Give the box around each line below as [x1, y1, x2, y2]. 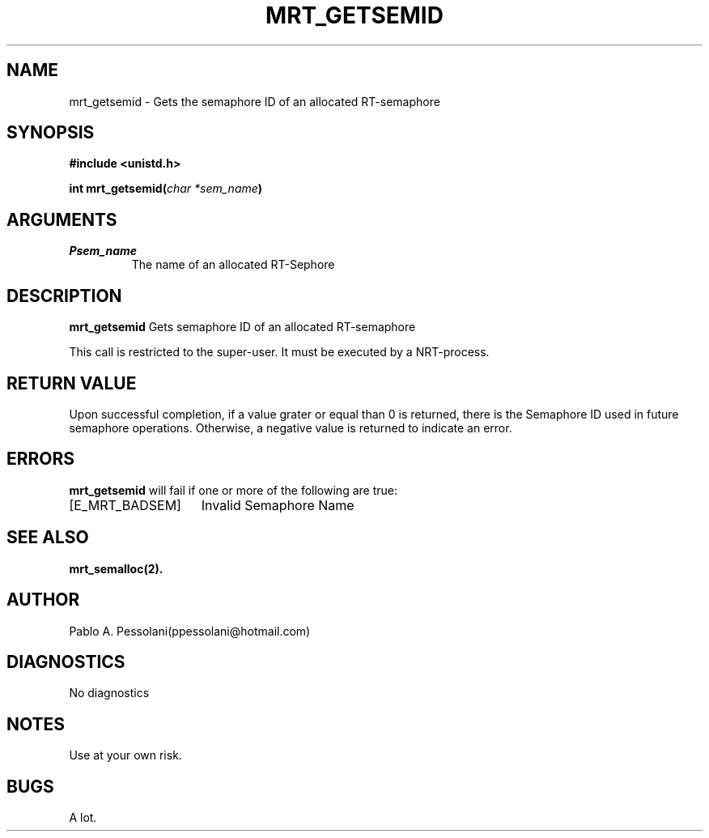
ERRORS [6, 449, 75, 470]
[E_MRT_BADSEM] [69, 496, 181, 513]
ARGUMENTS [6, 209, 117, 230]
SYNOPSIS [6, 122, 95, 143]
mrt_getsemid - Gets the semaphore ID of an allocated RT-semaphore [69, 94, 440, 108]
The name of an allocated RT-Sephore [131, 257, 335, 272]
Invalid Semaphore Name [201, 496, 354, 513]
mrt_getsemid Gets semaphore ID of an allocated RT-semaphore [69, 320, 416, 334]
